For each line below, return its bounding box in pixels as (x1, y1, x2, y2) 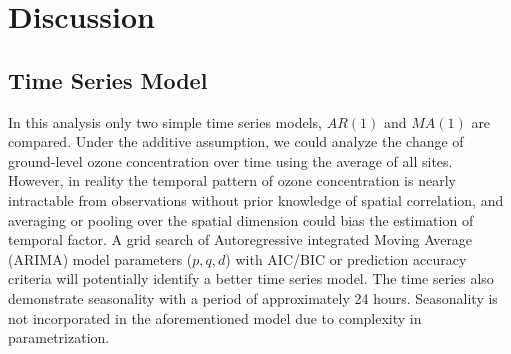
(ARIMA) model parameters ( (8, 248, 193, 269)
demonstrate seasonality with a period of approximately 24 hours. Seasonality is (8, 287, 498, 308)
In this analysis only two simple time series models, (8, 111, 322, 132)
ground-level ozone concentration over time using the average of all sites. (8, 150, 453, 171)
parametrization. (8, 327, 110, 348)
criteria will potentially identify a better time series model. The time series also (8, 268, 494, 289)
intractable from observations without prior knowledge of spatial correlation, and (8, 189, 504, 210)
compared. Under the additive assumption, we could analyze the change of (8, 131, 464, 152)
